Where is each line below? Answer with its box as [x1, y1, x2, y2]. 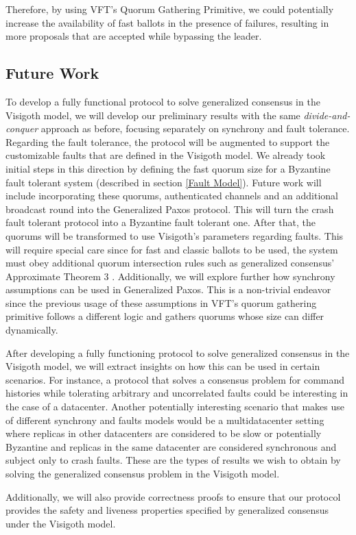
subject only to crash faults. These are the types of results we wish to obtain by [5, 453, 341, 467]
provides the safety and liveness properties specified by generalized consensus [5, 503, 329, 517]
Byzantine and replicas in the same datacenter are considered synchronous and [5, 439, 337, 453]
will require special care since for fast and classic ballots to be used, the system [5, 242, 338, 256]
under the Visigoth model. [5, 516, 116, 530]
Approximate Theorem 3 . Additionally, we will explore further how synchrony [5, 269, 335, 283]
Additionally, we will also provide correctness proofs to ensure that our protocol [5, 489, 341, 503]
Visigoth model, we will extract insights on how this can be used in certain [5, 359, 320, 373]
